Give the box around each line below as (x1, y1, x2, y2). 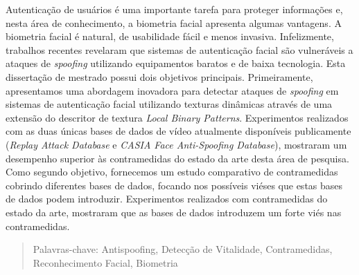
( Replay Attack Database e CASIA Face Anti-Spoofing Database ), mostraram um (6, 137, 347, 151)
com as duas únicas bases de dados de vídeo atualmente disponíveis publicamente (6, 124, 351, 138)
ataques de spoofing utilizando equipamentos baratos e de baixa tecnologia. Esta (6, 56, 346, 70)
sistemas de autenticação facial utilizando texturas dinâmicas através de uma (6, 97, 333, 111)
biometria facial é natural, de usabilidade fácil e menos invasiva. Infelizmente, (6, 29, 334, 44)
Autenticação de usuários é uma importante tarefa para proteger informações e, (6, 2, 343, 16)
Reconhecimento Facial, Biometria (33, 255, 178, 269)
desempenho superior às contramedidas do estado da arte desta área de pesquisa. (6, 151, 349, 165)
